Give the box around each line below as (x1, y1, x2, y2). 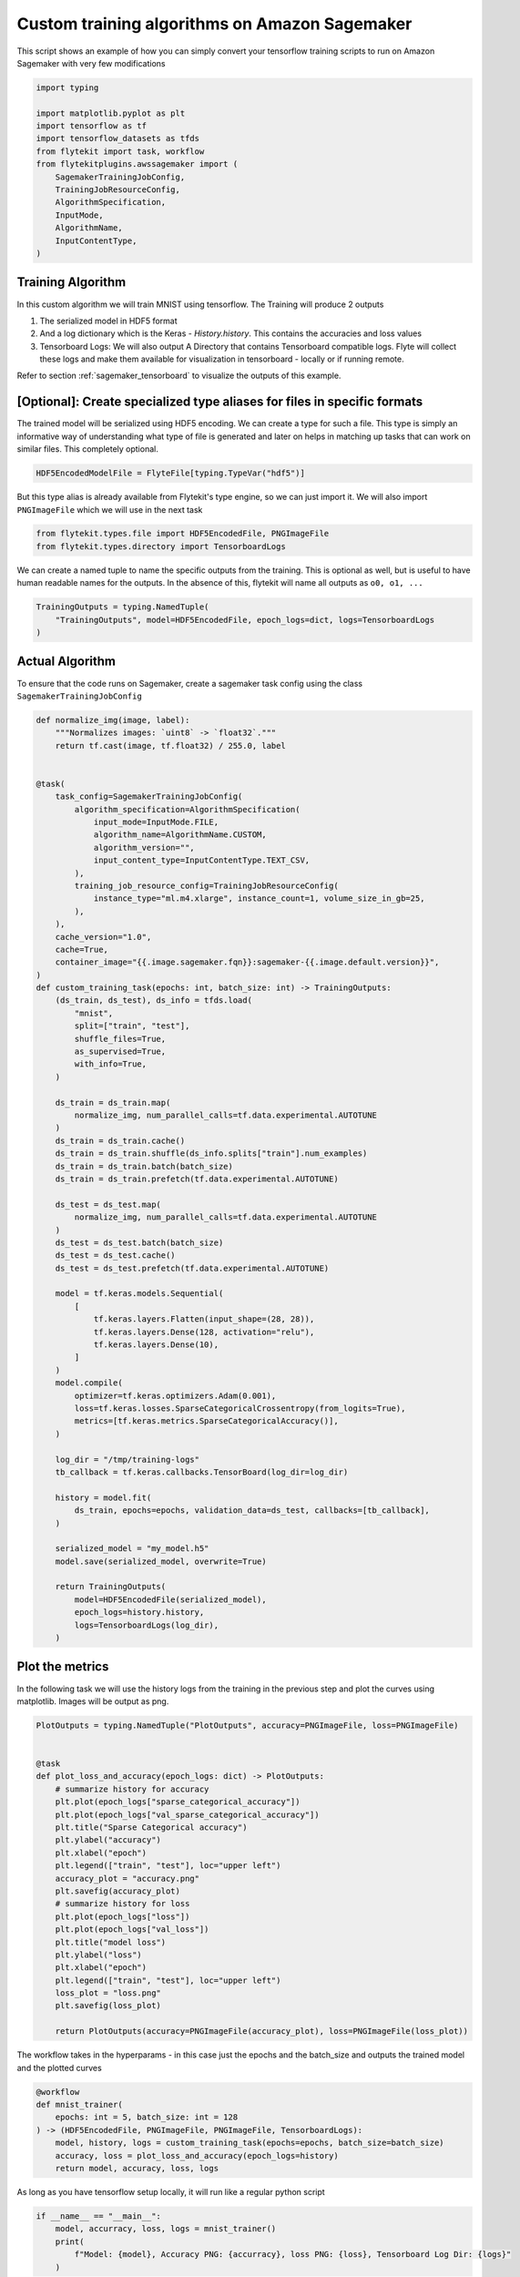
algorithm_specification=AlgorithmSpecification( (74, 804, 301, 814)
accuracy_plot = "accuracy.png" (55, 1873, 200, 1884)
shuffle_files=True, (74, 1034, 167, 1044)
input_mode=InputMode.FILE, (93, 817, 219, 828)
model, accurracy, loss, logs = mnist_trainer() (55, 2223, 277, 2234)
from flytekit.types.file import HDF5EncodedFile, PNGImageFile (36, 528, 330, 539)
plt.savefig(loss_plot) (55, 2000, 161, 2011)
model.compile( (55, 1378, 123, 1388)
